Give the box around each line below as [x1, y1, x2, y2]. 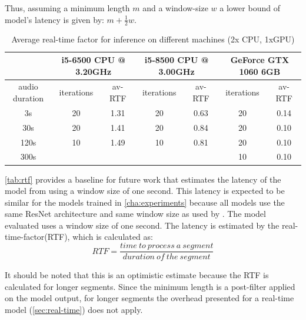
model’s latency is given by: [5, 13, 104, 25]
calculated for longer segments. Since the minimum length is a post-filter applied [5, 280, 295, 292]
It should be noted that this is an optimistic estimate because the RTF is [5, 269, 269, 281]
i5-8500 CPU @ [144, 54, 209, 66]
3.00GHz [158, 65, 195, 77]
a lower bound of [219, 2, 280, 14]
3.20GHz [75, 65, 112, 77]
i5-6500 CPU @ [61, 54, 125, 66]
